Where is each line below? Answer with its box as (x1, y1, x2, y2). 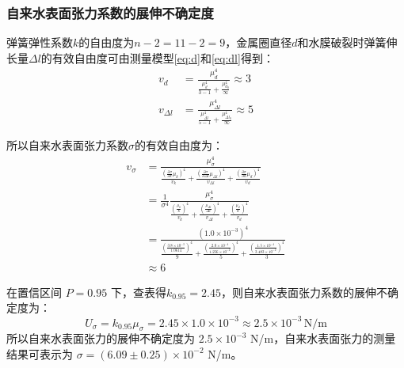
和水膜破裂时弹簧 (297, 34, 387, 51)
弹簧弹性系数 (6, 34, 73, 51)
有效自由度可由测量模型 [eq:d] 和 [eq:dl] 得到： (51, 49, 274, 66)
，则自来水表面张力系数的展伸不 (220, 283, 387, 300)
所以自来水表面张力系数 (6, 137, 128, 154)
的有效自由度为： (135, 137, 223, 154)
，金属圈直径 (225, 34, 292, 51)
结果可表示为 (6, 345, 73, 362)
